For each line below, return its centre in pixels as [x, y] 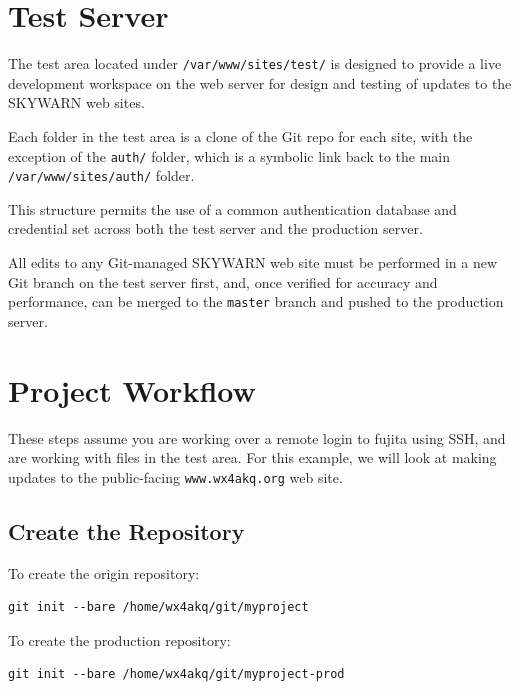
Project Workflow [132, 389]
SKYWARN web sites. [76, 102]
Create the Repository [126, 530]
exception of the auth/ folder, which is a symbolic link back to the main [229, 155]
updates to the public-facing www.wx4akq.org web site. [175, 476]
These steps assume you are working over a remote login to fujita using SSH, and [257, 437]
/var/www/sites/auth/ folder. [101, 175]
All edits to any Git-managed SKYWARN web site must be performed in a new [253, 262]
